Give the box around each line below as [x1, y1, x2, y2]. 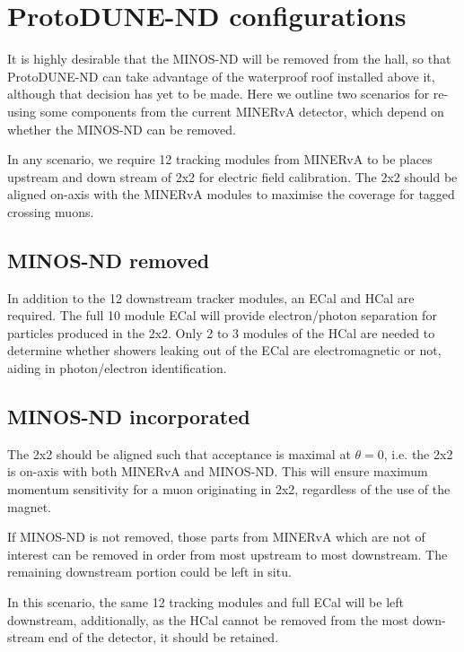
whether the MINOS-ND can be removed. [7, 119, 236, 138]
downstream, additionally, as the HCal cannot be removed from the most [7, 610, 409, 629]
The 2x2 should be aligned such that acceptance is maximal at [7, 444, 351, 463]
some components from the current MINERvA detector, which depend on [39, 101, 444, 120]
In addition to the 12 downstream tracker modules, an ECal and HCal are [7, 288, 415, 307]
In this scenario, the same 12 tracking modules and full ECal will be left [7, 593, 404, 611]
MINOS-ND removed [7, 246, 210, 274]
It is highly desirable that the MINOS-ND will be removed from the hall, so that [7, 49, 451, 68]
